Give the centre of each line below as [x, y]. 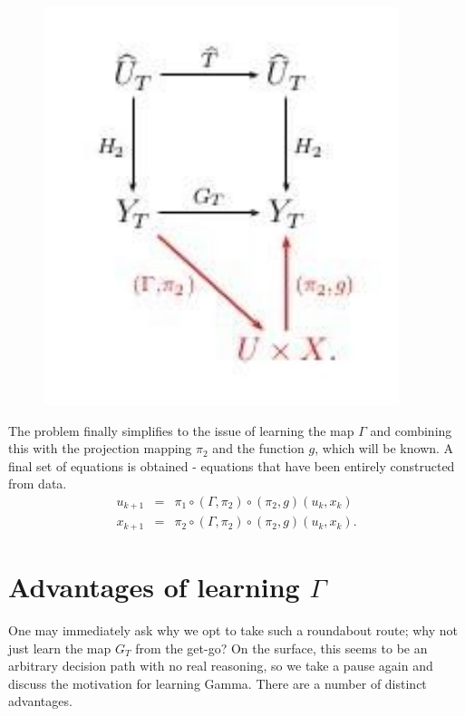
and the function [258, 448]
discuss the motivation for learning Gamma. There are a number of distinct [218, 683]
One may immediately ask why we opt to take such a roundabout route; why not [233, 630]
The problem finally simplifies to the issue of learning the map [181, 430]
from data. [38, 484]
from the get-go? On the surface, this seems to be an [281, 648]
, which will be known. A [384, 448]
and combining [411, 430]
